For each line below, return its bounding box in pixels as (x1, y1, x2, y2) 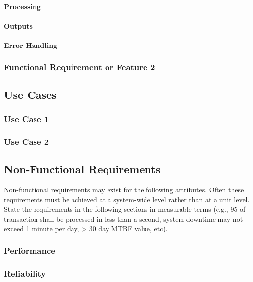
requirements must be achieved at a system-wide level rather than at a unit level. (4, 194, 250, 204)
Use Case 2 (4, 135, 49, 147)
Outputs (4, 20, 33, 31)
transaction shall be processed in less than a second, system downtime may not (4, 213, 243, 224)
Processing (4, 1, 41, 11)
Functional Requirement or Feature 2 (4, 61, 155, 73)
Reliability (4, 267, 46, 279)
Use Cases (4, 87, 57, 102)
